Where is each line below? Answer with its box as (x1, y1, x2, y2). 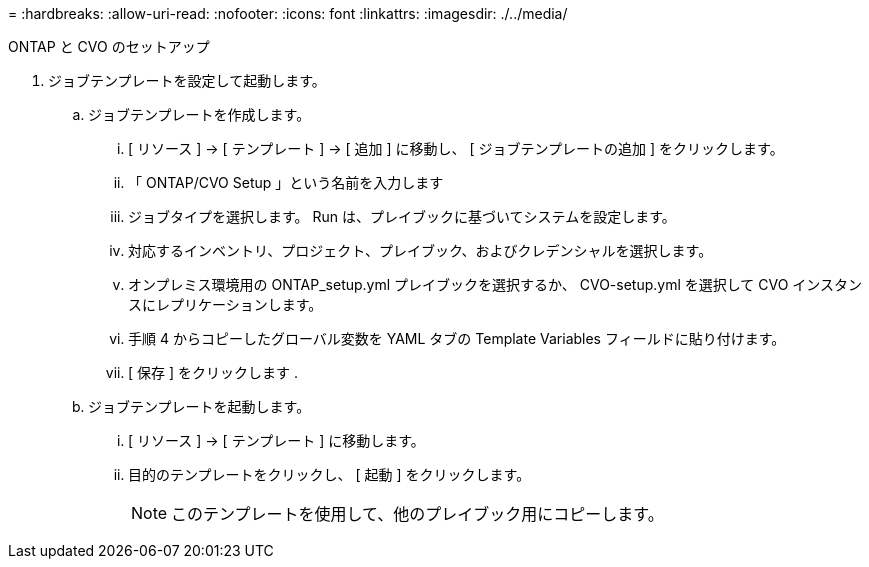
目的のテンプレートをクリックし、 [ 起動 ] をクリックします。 (128, 466, 531, 483)
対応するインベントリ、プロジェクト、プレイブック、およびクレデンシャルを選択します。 (128, 242, 713, 259)
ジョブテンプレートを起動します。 (88, 398, 311, 415)
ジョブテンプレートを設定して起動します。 (48, 72, 326, 89)
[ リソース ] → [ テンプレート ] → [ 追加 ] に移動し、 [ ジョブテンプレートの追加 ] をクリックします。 (128, 140, 784, 157)
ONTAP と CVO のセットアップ (8, 38, 210, 55)
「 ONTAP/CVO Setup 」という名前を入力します (128, 174, 444, 191)
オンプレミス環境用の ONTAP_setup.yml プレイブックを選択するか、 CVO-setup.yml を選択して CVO (128, 276, 789, 293)
